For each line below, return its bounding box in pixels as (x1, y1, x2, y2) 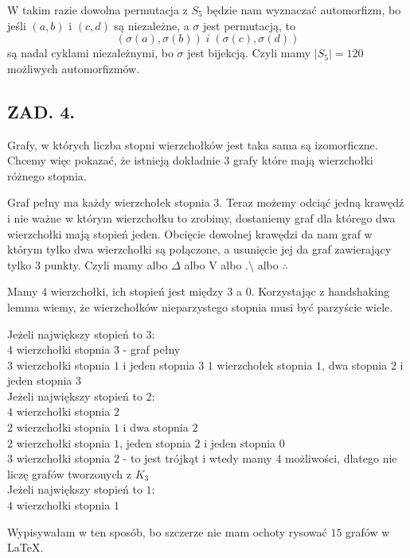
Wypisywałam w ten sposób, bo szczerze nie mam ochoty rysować (7, 523, 327, 540)
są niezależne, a (114, 17, 189, 33)
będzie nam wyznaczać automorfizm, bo (206, 2, 401, 17)
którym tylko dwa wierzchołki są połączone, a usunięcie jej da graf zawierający (7, 241, 392, 258)
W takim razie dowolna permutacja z (7, 2, 188, 17)
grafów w (346, 523, 390, 540)
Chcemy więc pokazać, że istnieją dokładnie (7, 152, 221, 169)
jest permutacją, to (203, 17, 296, 33)
